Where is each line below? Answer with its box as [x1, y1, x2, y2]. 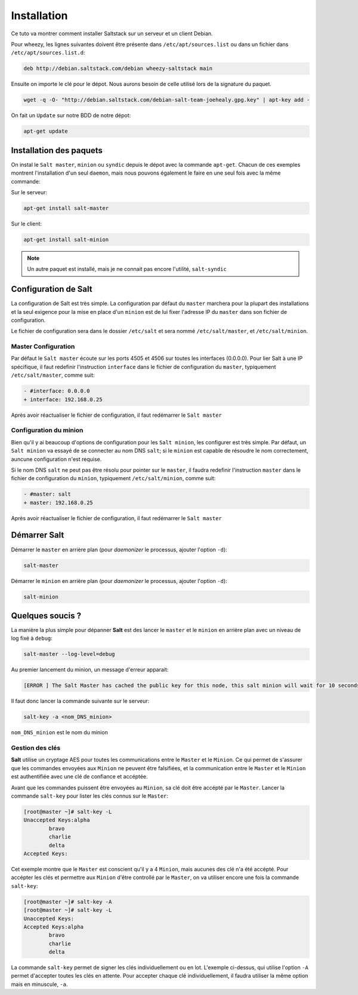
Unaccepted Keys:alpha [23, 817, 90, 823]
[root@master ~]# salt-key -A [23, 898, 112, 905]
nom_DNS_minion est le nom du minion [11, 729, 109, 736]
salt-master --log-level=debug [23, 651, 116, 658]
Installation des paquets [11, 145, 103, 155]
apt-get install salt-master [23, 205, 109, 212]
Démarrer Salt [11, 530, 64, 541]
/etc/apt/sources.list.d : [11, 49, 85, 56]
